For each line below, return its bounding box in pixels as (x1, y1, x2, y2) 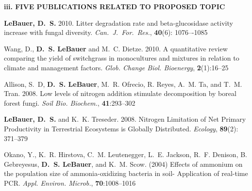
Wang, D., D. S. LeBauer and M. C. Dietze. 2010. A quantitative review (4, 43, 228, 53)
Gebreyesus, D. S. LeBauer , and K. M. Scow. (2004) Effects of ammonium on (4, 159, 243, 169)
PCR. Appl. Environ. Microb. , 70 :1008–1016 (4, 177, 136, 188)
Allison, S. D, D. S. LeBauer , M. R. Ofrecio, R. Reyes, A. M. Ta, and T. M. (4, 79, 242, 89)
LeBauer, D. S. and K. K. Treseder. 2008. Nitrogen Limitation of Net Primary (4, 114, 246, 124)
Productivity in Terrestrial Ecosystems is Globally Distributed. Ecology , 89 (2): (4, 123, 238, 133)
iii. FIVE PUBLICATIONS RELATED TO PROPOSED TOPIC (4, 1, 225, 11)
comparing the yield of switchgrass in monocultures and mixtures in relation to (4, 53, 239, 63)
